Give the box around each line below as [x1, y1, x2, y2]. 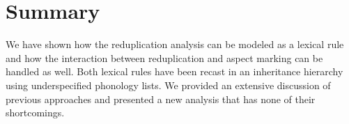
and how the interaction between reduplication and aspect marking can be [6, 50, 323, 65]
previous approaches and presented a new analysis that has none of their [6, 91, 316, 106]
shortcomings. [6, 105, 65, 120]
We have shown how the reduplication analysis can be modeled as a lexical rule [6, 37, 344, 52]
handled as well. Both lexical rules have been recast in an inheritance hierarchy [6, 64, 343, 79]
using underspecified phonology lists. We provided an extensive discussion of [6, 77, 331, 92]
